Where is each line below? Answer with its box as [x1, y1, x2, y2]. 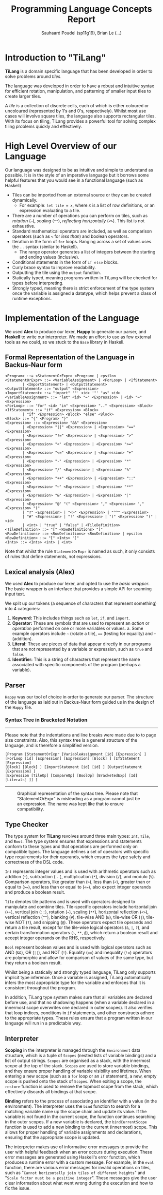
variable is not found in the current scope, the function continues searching [5, 1114, 156, 1119]
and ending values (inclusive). [19, 254, 80, 260]
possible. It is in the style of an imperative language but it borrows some [5, 172, 149, 178]
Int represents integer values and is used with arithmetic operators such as [5, 868, 156, 874]
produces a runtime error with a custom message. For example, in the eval [5, 1159, 154, 1165]
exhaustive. [12, 223, 35, 229]
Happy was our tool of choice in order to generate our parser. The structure [5, 694, 154, 700]
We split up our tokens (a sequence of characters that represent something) [5, 600, 157, 606]
